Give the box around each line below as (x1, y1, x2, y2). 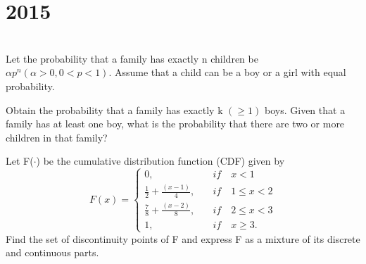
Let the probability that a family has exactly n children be (6, 51, 258, 65)
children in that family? (6, 130, 108, 144)
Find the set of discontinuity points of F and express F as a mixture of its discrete (6, 231, 360, 246)
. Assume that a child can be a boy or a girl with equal (108, 65, 346, 80)
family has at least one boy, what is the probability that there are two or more (6, 116, 345, 131)
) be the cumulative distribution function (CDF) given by (36, 153, 285, 168)
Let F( (6, 153, 34, 168)
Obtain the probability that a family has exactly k (6, 102, 223, 117)
